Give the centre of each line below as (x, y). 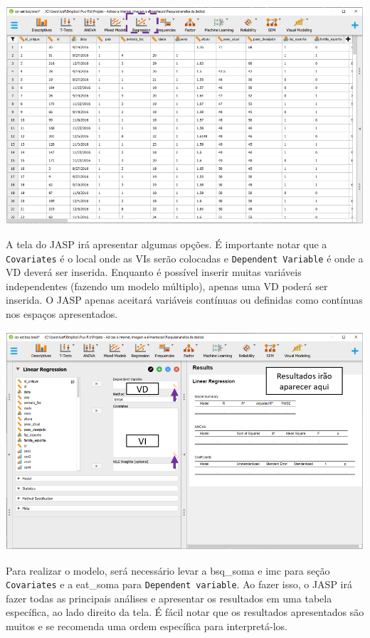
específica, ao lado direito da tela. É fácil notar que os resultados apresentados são (185, 612)
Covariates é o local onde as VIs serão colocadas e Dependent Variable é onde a (185, 258)
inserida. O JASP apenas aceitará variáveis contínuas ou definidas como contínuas (184, 300)
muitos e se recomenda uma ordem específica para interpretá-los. (147, 626)
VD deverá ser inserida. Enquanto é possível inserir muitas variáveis (154, 272)
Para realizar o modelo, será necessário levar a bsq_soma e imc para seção (168, 570)
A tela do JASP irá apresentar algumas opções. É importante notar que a (166, 244)
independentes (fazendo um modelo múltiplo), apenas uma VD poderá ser (167, 286)
